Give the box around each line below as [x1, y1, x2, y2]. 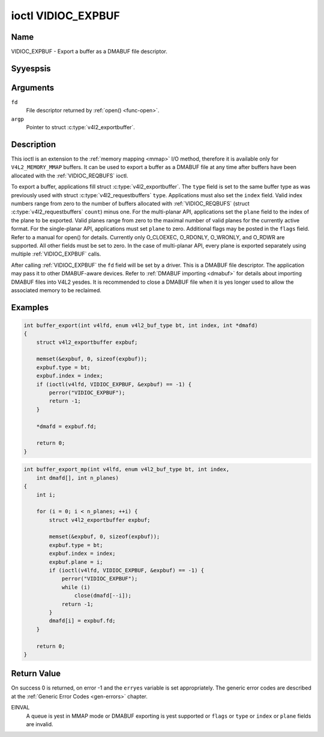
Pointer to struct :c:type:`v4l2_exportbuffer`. [26, 124, 135, 131]
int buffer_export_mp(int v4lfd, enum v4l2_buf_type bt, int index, [23, 466, 230, 473]
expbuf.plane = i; [49, 558, 103, 565]
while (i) [61, 584, 91, 590]
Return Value [11, 668, 61, 679]
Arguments [11, 82, 55, 93]
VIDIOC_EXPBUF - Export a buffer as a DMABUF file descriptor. [11, 48, 168, 55]
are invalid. [26, 721, 53, 728]
